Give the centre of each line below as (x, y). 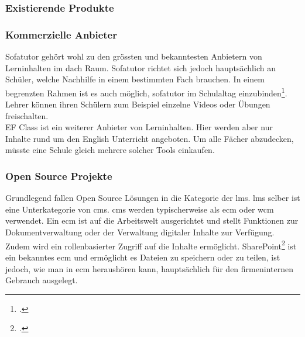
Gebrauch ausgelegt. (42, 280)
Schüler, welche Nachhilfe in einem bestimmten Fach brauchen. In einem (135, 79)
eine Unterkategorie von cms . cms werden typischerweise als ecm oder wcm (140, 209)
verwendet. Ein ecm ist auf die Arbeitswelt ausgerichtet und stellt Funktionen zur (152, 220)
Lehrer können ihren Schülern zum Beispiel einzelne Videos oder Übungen (138, 104)
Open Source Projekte (59, 176)
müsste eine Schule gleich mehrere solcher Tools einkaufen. (110, 150)
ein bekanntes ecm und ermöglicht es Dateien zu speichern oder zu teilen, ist (143, 257)
